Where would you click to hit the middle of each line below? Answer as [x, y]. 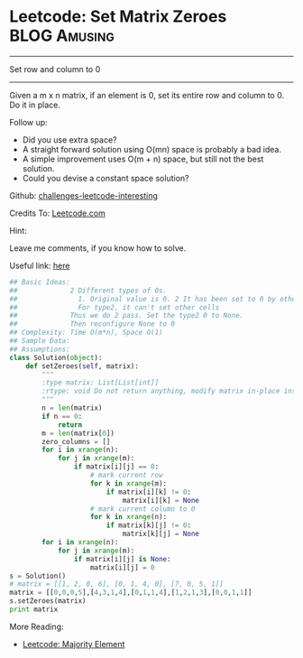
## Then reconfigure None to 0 [92, 324]
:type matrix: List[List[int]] [101, 383]
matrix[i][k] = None [161, 500]
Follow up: [28, 122]
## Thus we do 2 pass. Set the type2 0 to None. [127, 316]
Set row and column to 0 [55, 69]
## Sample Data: [40, 341]
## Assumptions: [40, 349]
